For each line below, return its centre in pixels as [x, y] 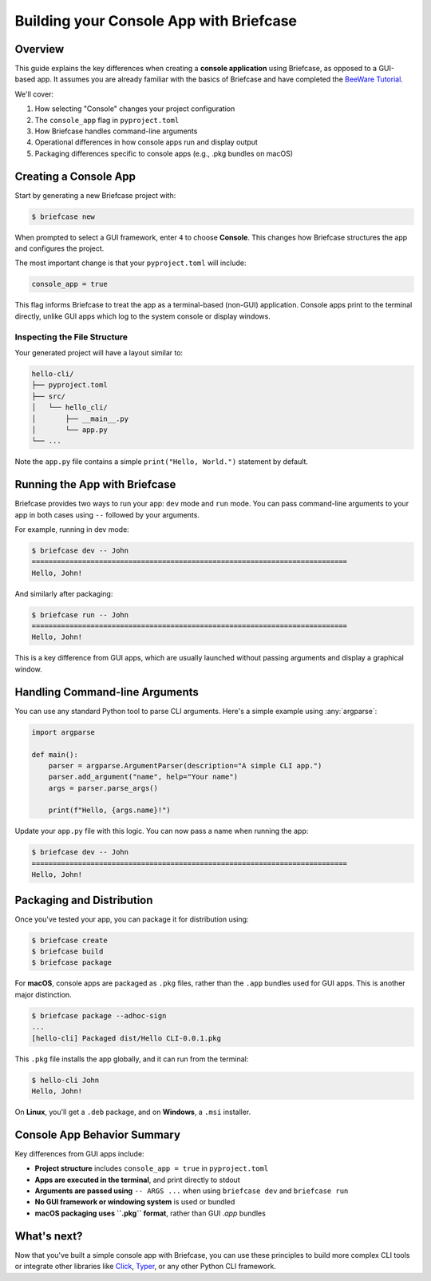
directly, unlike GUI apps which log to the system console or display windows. [142, 316]
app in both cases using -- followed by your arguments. [107, 514]
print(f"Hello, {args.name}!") [109, 810]
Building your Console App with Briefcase [156, 21]
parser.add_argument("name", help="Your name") [143, 777]
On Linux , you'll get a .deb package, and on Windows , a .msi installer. [133, 1112]
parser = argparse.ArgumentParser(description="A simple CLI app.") [185, 765]
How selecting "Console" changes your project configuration [135, 109]
